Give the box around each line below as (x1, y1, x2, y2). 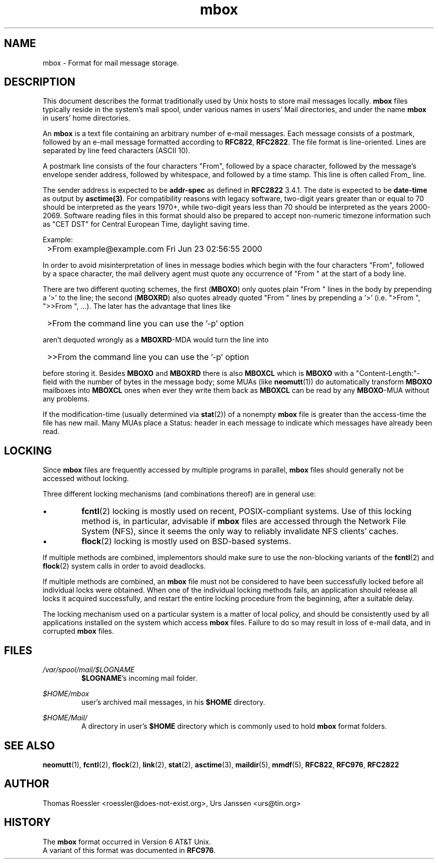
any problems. (42, 394, 89, 403)
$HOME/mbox (42, 689, 89, 698)
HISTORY (4, 816, 51, 829)
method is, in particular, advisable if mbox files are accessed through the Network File (81, 516, 406, 527)
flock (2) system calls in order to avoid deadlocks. (42, 562, 206, 571)
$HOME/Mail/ (42, 713, 87, 722)
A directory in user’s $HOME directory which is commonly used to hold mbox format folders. (81, 722, 387, 731)
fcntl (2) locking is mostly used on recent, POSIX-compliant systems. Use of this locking (81, 506, 411, 517)
